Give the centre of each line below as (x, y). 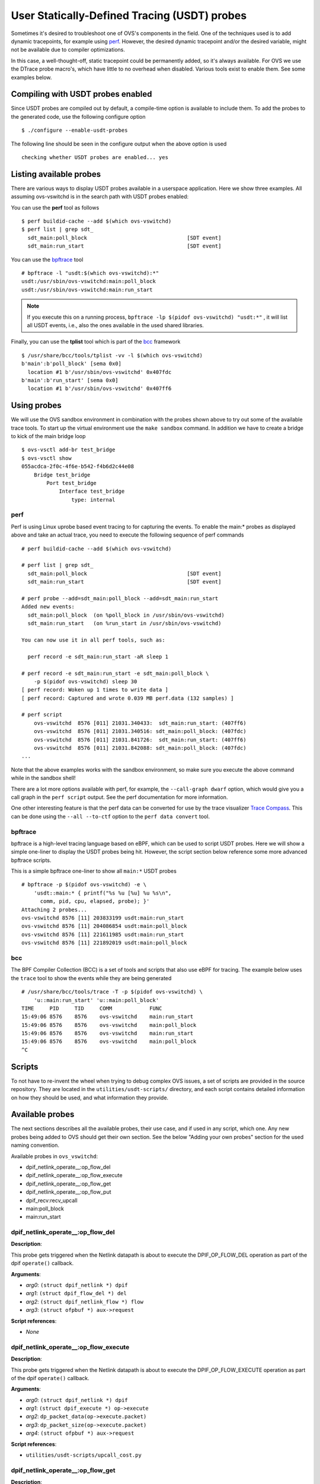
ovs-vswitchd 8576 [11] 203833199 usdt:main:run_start (103, 918)
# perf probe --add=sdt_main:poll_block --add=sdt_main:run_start (120, 598)
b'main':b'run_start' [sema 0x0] (70, 380)
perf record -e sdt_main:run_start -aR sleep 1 (98, 657)
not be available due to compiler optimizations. (68, 50)
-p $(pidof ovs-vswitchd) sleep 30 (85, 681)
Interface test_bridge (92, 492)
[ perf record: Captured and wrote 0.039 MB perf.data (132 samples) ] (128, 698)
